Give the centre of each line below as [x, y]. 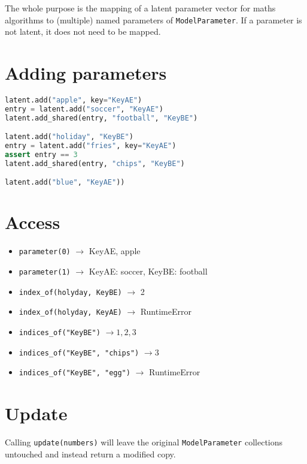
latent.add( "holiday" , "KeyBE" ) [69, 137]
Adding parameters [86, 73]
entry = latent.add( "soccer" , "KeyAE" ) [84, 109]
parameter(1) [45, 272]
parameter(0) [45, 252]
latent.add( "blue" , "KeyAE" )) [65, 183]
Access [33, 222]
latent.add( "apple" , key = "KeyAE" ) [74, 100]
